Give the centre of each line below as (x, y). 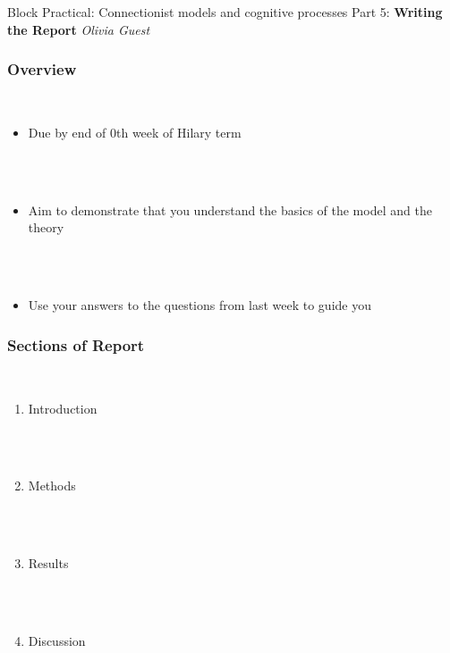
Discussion (57, 640)
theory (46, 227)
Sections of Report (76, 344)
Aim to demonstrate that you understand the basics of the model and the (230, 209)
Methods (52, 486)
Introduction (63, 408)
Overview (42, 69)
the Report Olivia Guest (79, 29)
